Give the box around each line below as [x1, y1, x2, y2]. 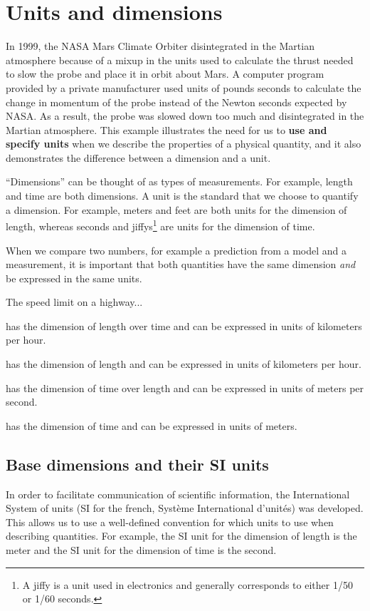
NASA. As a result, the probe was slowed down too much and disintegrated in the [6, 108, 364, 123]
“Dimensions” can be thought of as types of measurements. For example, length [6, 174, 353, 189]
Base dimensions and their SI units [6, 453, 269, 475]
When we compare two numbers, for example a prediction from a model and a [6, 242, 347, 257]
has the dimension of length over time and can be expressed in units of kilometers [6, 318, 362, 333]
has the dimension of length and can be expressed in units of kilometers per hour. [6, 356, 361, 371]
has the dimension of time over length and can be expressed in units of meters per [6, 380, 364, 395]
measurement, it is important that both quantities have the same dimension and [6, 257, 356, 272]
